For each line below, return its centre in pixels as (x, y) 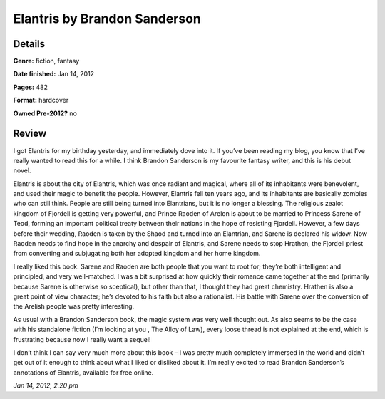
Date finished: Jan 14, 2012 (54, 74)
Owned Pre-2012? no (45, 113)
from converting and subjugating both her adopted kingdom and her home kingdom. (137, 254)
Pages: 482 (30, 87)
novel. (22, 170)
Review (30, 134)
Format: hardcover (41, 100)
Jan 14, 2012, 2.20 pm (46, 385)
